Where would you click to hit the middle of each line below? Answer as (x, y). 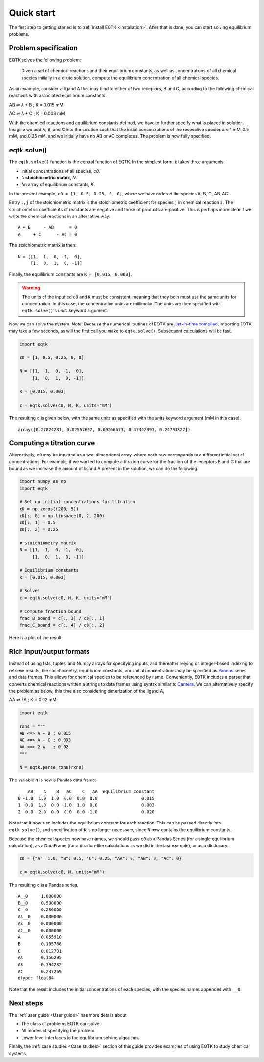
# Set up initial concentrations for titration (77, 502)
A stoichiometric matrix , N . (49, 178)
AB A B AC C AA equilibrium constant (91, 791)
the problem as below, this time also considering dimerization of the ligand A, (87, 691)
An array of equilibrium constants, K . (58, 184)
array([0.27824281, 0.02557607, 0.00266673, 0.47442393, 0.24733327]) (104, 429)
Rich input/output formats (49, 652)
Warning (31, 288)
